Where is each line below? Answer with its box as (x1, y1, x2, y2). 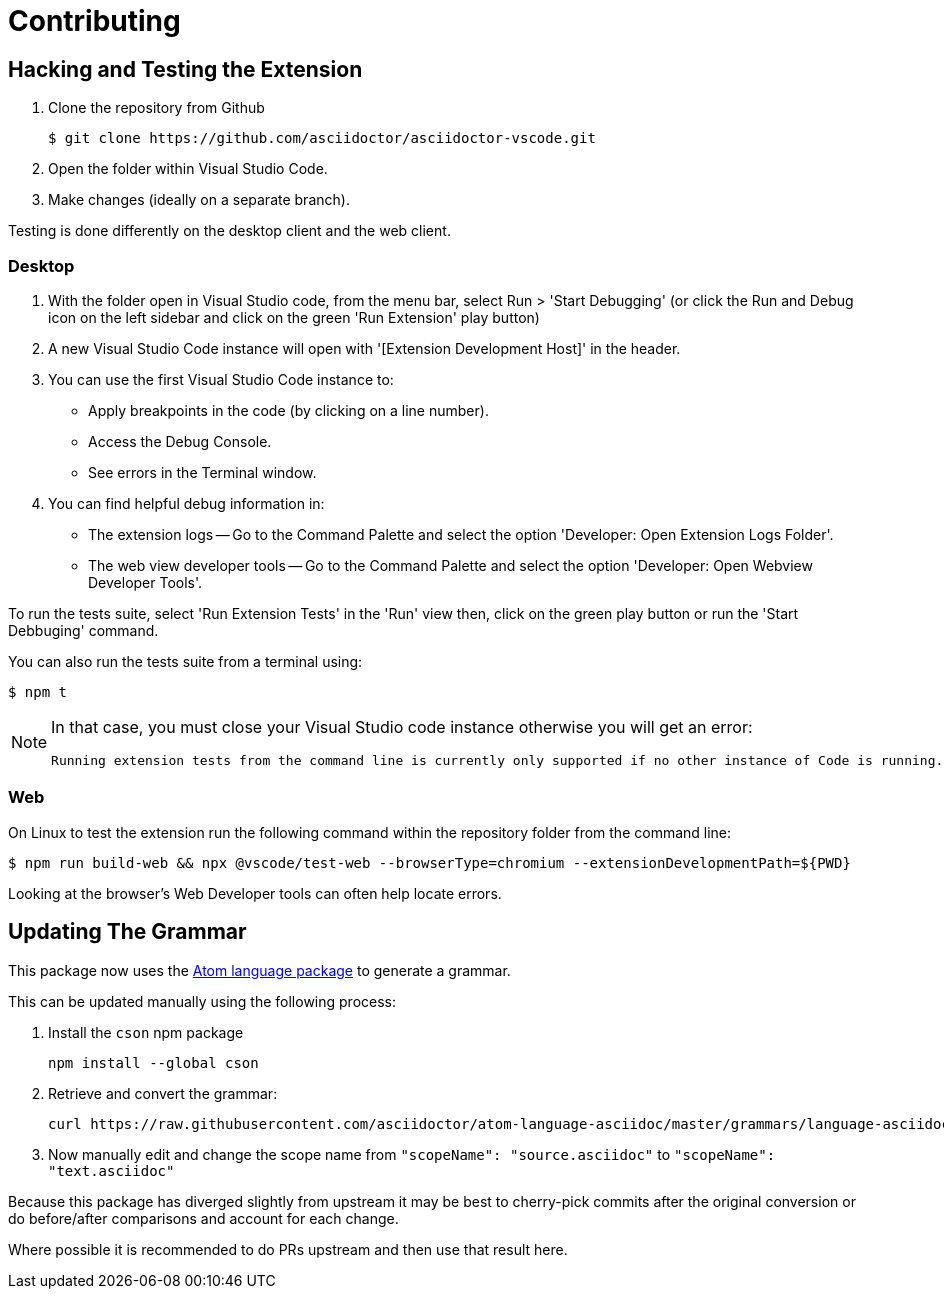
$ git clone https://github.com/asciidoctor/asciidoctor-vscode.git (48, 130, 596, 147)
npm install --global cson (48, 1054, 259, 1071)
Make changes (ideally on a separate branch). (48, 191, 350, 209)
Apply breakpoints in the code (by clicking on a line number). (88, 401, 489, 419)
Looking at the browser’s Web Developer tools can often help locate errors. (8, 884, 502, 902)
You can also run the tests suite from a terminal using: (8, 652, 363, 670)
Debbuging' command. (8, 621, 159, 639)
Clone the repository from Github (48, 99, 265, 117)
